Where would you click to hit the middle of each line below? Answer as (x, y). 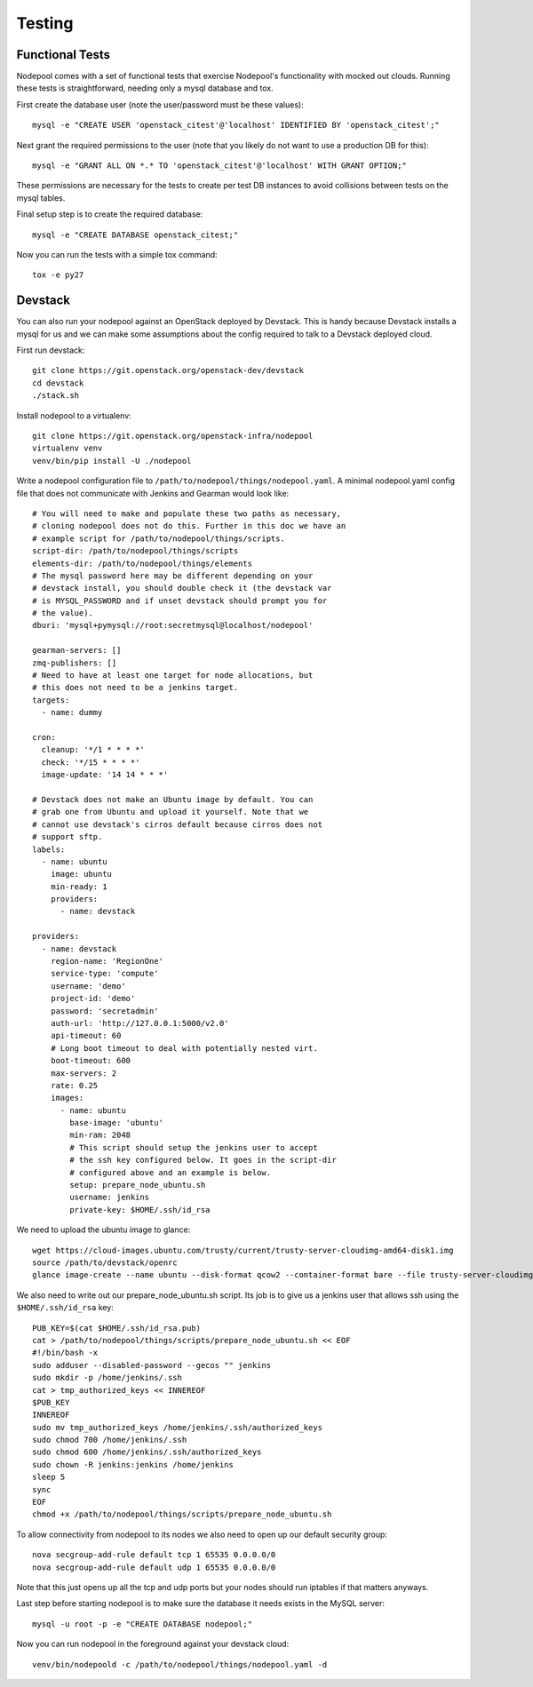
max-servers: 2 (84, 1073)
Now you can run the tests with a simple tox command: (117, 254)
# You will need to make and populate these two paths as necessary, (187, 513)
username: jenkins (110, 1198)
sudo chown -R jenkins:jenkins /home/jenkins (133, 1464)
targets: (51, 700)
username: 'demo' (88, 986)
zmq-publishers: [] (75, 663)
